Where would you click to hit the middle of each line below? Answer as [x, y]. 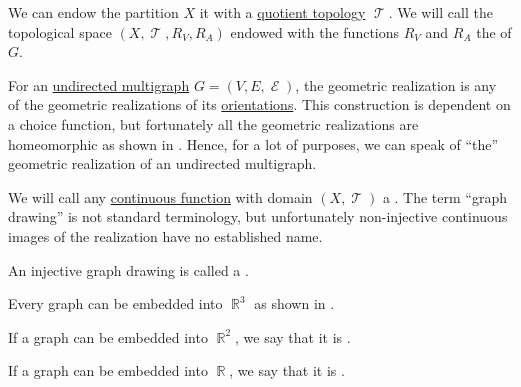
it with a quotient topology [282, 12]
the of [494, 31]
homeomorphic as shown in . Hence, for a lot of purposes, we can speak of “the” [253, 143]
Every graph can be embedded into [115, 303]
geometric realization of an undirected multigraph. [162, 163]
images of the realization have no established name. [165, 235]
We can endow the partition [93, 12]
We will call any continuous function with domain [160, 196]
